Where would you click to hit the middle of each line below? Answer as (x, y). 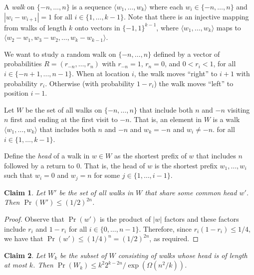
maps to (229, 27)
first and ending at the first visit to (64, 119)
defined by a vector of (187, 54)
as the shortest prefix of (150, 156)
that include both (166, 109)
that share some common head (191, 192)
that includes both (68, 129)
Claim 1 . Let (25, 192)
